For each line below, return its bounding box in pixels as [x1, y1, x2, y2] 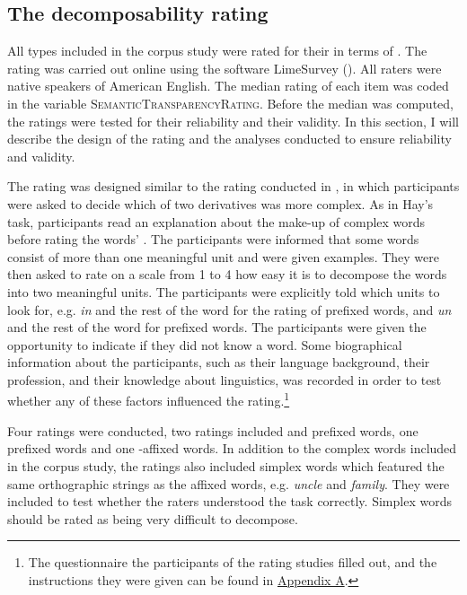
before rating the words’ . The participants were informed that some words [7, 230, 419, 249]
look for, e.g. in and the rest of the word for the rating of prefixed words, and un [7, 300, 452, 319]
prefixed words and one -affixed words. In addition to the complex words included [7, 439, 457, 458]
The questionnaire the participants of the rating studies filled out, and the [28, 553, 437, 572]
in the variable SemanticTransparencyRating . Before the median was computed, [7, 93, 454, 112]
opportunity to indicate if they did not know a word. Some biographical [7, 335, 402, 354]
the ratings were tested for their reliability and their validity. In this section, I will [7, 111, 460, 130]
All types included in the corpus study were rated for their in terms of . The [7, 41, 427, 60]
